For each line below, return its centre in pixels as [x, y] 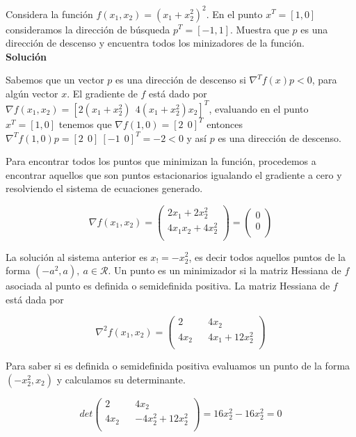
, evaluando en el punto [259, 108]
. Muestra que [260, 29]
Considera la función [49, 14]
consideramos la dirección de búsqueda [88, 29]
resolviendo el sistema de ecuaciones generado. [104, 188]
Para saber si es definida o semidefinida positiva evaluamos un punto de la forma [178, 366]
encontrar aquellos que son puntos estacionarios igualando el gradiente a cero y [174, 174]
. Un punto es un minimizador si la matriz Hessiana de [225, 270]
